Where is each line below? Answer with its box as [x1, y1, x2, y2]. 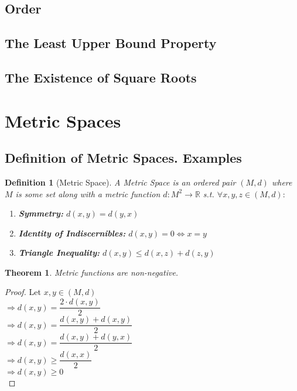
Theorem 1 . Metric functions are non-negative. [5, 266, 179, 278]
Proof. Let [5, 286, 41, 298]
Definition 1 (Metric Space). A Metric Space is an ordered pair [5, 176, 236, 188]
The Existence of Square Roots [5, 68, 197, 86]
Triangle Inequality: [18, 246, 100, 259]
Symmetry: [18, 207, 63, 219]
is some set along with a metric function [15, 187, 161, 200]
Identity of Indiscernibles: [18, 227, 126, 239]
